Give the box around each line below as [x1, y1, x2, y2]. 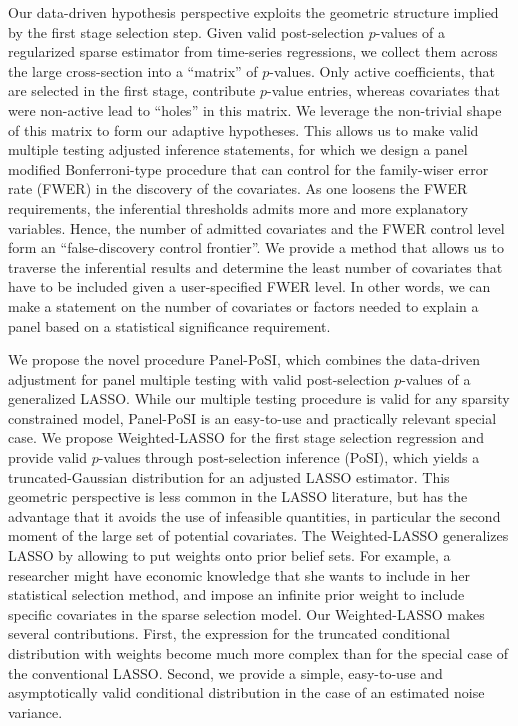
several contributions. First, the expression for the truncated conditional [8, 623, 450, 644]
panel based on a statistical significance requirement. [8, 315, 331, 336]
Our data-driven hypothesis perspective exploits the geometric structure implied [8, 2, 499, 22]
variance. [8, 701, 63, 722]
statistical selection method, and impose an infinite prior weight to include [8, 584, 465, 605]
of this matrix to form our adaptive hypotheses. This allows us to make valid [8, 119, 479, 140]
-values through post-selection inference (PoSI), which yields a [98, 447, 480, 468]
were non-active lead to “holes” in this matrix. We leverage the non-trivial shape [8, 99, 502, 120]
